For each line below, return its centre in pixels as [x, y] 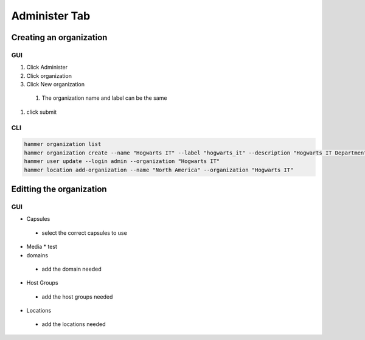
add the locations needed [74, 324]
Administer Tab [51, 16]
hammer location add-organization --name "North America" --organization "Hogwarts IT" [159, 170]
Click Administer [47, 68]
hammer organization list [63, 144]
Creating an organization [59, 37]
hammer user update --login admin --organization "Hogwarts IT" [122, 161]
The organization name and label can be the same [104, 98]
